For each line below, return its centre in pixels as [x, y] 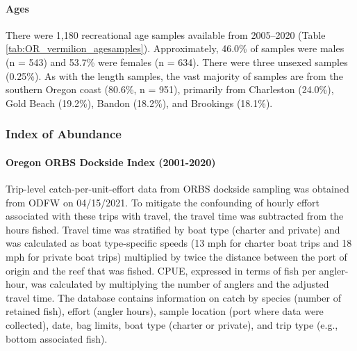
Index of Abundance [64, 134]
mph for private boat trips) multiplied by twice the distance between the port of [176, 256]
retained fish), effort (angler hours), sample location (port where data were [165, 311]
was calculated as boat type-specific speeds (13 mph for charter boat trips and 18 [179, 243]
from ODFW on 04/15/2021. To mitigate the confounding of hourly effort [163, 202]
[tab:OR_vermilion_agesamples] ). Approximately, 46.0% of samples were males [175, 48]
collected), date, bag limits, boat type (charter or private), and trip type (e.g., [172, 324]
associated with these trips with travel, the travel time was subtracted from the [175, 216]
